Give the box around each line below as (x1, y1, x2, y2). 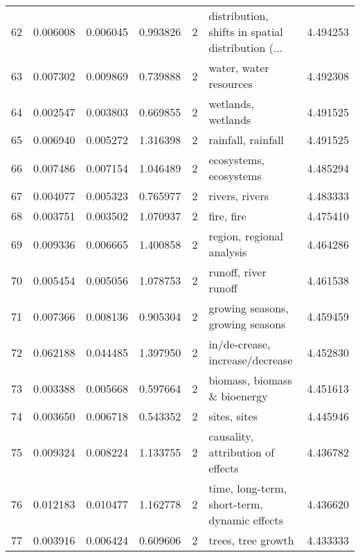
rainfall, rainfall (208, 132, 284, 148)
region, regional (208, 228, 284, 244)
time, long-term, (208, 480, 287, 496)
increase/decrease (208, 352, 293, 368)
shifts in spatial (208, 24, 283, 39)
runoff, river (208, 264, 267, 280)
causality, (208, 428, 253, 444)
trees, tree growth (208, 532, 294, 548)
